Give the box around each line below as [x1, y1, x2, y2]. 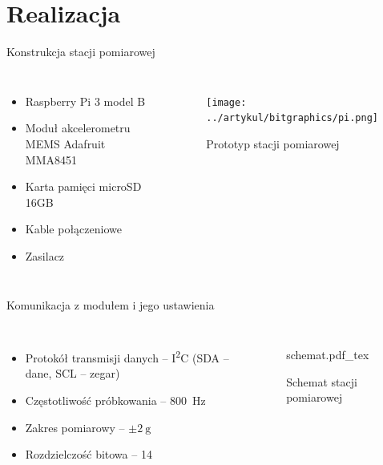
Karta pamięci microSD [25, 178, 142, 195]
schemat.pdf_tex [286, 346, 369, 363]
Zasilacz [25, 247, 65, 264]
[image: [206, 96, 247, 108]
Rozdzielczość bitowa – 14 [25, 446, 152, 463]
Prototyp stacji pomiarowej [206, 135, 340, 152]
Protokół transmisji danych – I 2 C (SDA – [25, 347, 229, 366]
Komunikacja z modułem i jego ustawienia [6, 297, 215, 313]
